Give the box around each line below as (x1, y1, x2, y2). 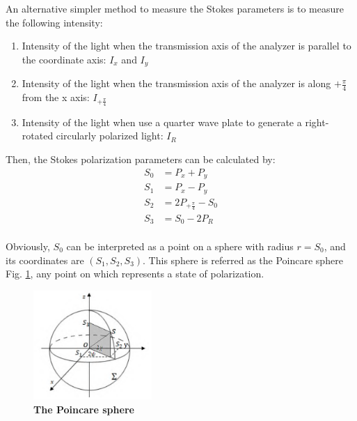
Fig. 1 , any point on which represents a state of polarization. (6, 266, 264, 281)
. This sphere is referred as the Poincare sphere (143, 252, 343, 267)
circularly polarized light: (56, 128, 164, 143)
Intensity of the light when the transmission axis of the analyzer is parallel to (22, 38, 351, 53)
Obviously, (6, 239, 50, 254)
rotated (22, 128, 54, 143)
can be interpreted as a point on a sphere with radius (66, 239, 294, 254)
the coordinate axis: (22, 52, 106, 66)
